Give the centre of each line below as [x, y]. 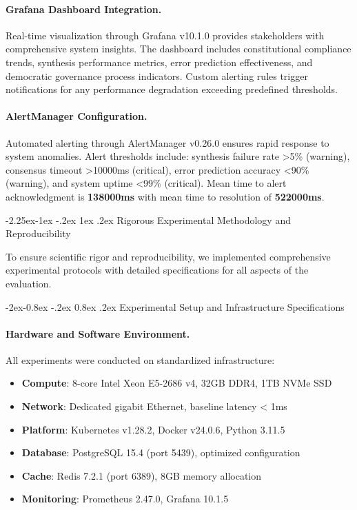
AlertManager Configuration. [76, 116]
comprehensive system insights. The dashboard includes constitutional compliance [178, 49]
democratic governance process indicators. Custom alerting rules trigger [157, 75]
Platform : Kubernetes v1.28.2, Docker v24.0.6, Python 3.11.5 [153, 429]
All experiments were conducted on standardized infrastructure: [140, 359]
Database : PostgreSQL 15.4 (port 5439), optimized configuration [161, 452]
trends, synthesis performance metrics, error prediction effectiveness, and [159, 62]
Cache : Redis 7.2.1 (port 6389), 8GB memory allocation [142, 475]
